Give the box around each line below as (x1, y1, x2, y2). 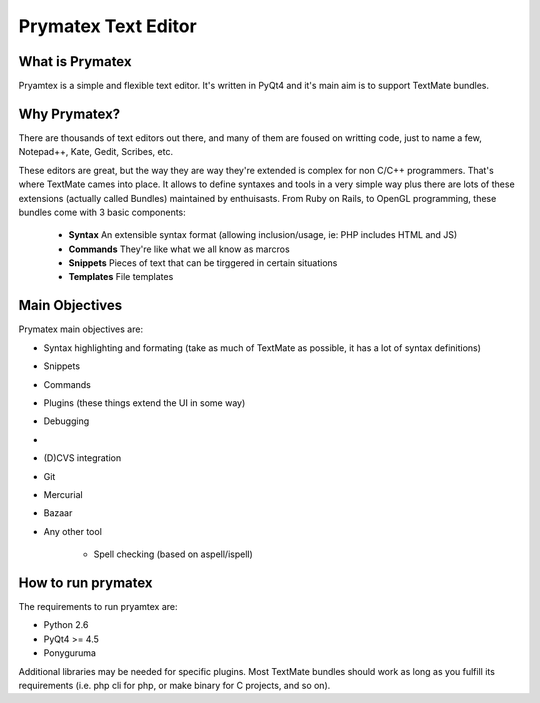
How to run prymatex (18, 574, 153, 591)
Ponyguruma (43, 647, 97, 659)
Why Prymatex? (18, 105, 121, 122)
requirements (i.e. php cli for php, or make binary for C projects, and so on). (18, 679, 331, 691)
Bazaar (43, 507, 73, 519)
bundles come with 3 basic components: (18, 206, 187, 218)
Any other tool (43, 525, 102, 537)
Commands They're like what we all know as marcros (68, 243, 290, 255)
